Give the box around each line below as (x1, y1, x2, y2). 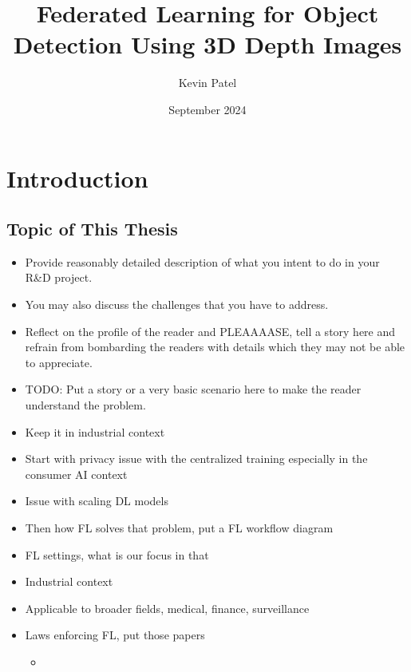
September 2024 (168, 101, 247, 117)
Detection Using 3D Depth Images (13, 28, 402, 61)
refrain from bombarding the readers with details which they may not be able (25, 338, 405, 355)
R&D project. (25, 269, 93, 286)
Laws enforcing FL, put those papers (25, 627, 205, 643)
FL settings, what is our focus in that (25, 546, 209, 563)
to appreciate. (25, 354, 93, 370)
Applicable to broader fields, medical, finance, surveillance (25, 599, 310, 616)
